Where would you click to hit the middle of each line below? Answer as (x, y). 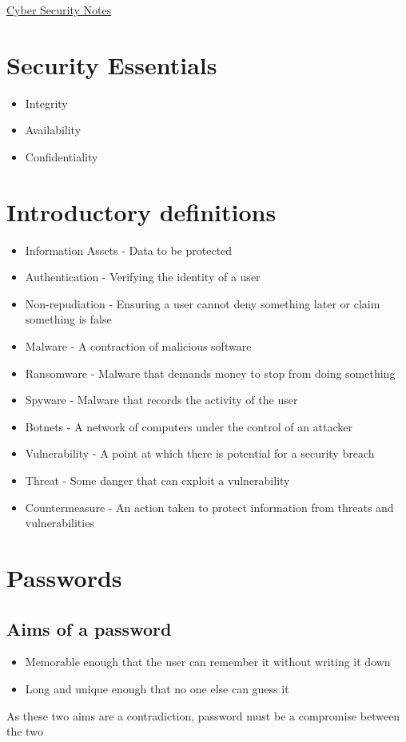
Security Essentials (112, 64)
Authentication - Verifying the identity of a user (143, 277)
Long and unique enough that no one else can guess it (157, 688)
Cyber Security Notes (59, 10)
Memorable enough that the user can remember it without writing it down (208, 662)
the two (25, 731)
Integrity (46, 103)
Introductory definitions (141, 211)
